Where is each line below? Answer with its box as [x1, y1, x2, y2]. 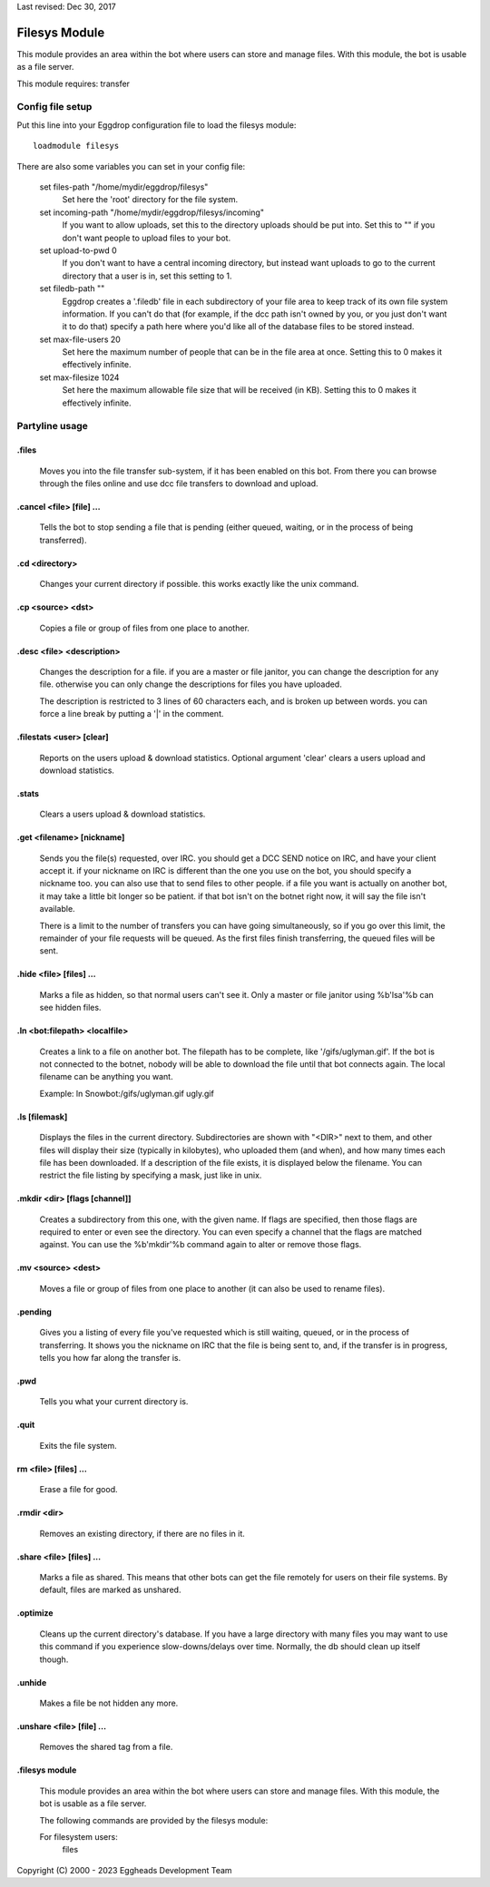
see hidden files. [39, 1002, 102, 1013]
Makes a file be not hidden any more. [39, 1697, 179, 1708]
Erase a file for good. [39, 1484, 118, 1495]
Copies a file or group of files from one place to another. [39, 622, 250, 633]
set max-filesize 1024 [39, 372, 120, 383]
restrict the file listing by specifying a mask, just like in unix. [39, 1170, 262, 1181]
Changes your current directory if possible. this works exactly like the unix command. [39, 579, 359, 590]
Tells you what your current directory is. [39, 1396, 189, 1407]
